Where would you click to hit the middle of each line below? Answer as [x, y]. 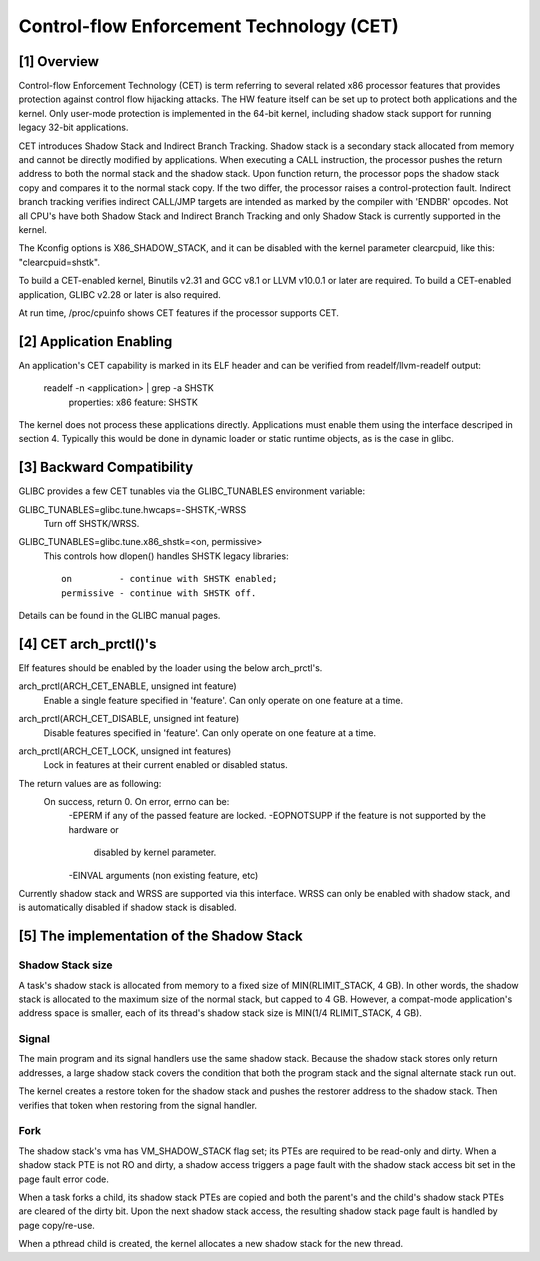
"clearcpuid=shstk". [59, 262]
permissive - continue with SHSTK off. [159, 593]
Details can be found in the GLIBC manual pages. [119, 616]
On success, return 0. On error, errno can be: [136, 802]
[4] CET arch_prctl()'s [87, 643]
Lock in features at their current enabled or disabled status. [166, 765]
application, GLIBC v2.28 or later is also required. [120, 294]
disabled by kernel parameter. [155, 852]
